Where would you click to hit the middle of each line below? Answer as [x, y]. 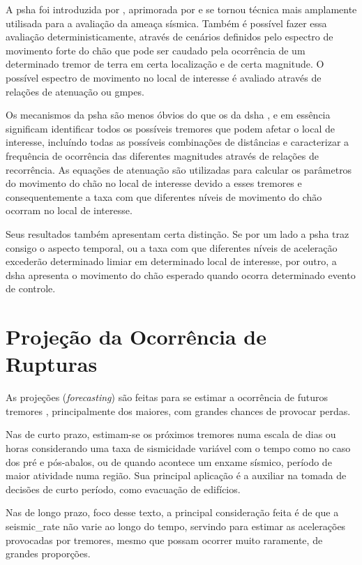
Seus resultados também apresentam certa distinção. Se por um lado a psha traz [178, 233]
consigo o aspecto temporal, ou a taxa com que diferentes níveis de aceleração [172, 247]
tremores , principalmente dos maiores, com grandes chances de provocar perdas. [178, 410]
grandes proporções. [48, 553]
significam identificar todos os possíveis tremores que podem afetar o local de [170, 128]
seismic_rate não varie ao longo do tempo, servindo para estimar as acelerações [176, 526]
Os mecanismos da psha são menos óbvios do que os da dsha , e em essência [168, 115]
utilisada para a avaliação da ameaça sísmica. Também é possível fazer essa [166, 23]
